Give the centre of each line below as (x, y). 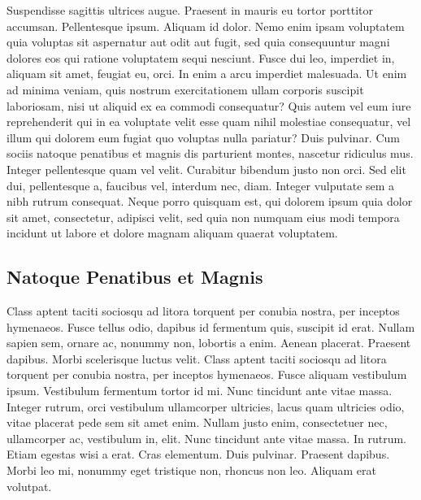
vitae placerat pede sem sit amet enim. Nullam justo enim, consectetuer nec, (197, 422)
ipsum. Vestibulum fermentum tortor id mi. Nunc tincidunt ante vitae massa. (200, 391)
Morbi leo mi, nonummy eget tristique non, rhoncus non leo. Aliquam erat (191, 470)
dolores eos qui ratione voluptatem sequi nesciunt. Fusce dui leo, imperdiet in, (201, 57)
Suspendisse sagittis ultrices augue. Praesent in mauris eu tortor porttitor (190, 10)
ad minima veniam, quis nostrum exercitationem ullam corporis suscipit (185, 89)
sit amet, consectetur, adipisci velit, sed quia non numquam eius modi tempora (203, 217)
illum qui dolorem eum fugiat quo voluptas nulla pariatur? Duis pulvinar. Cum (203, 137)
